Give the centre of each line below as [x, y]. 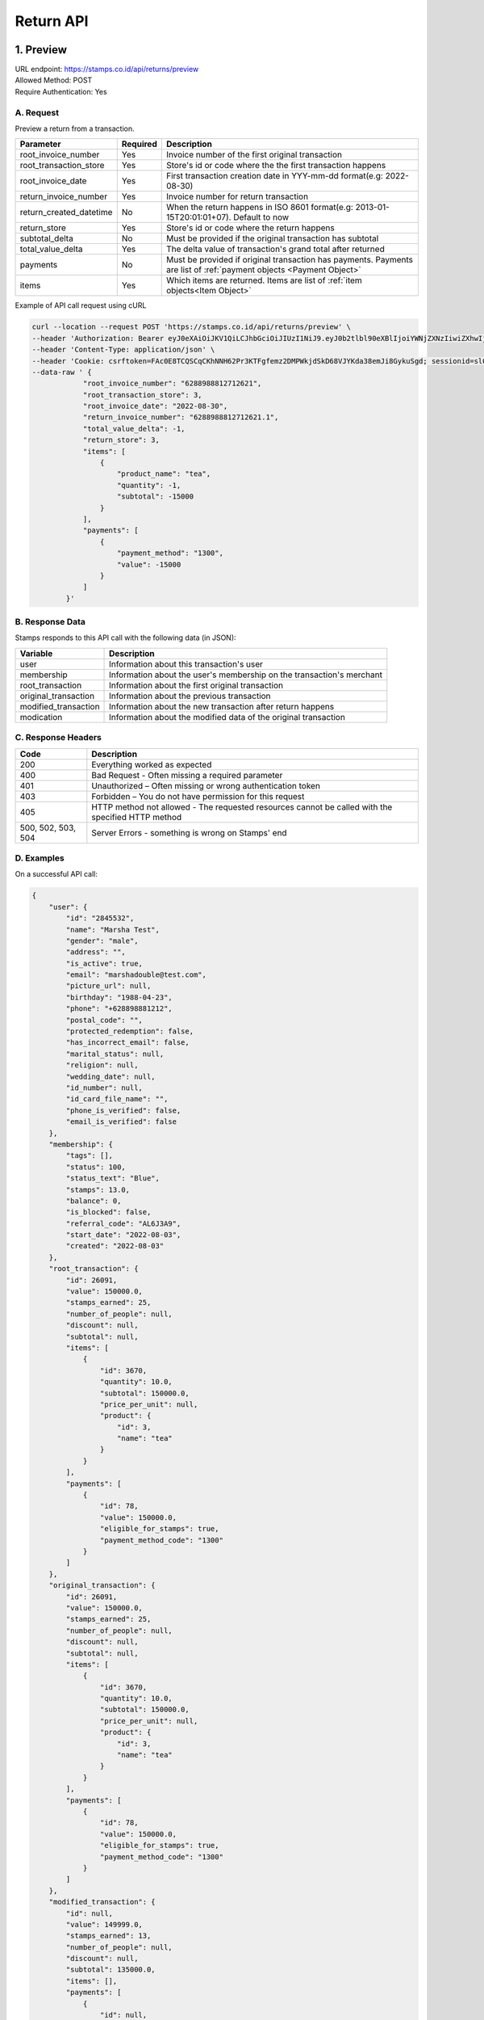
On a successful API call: [56, 874]
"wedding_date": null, [111, 1076]
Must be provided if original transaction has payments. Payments [289, 260]
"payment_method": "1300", [170, 553]
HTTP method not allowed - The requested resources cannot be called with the [242, 806]
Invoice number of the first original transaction [254, 155]
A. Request [37, 112]
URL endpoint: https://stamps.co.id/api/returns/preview [107, 69]
